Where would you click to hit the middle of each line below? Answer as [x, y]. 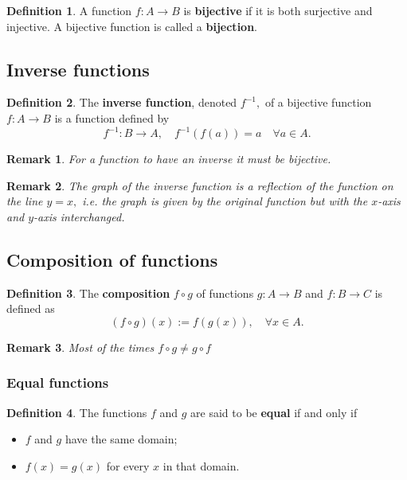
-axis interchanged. [79, 216]
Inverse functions [78, 69]
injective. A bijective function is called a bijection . [132, 26]
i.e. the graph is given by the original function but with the [225, 201]
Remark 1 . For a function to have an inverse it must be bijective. [169, 159]
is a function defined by [112, 117]
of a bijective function [318, 102]
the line [25, 201]
